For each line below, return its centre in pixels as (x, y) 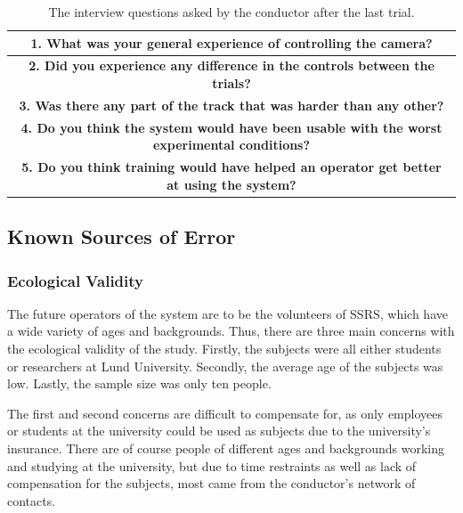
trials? (231, 83)
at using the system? (231, 184)
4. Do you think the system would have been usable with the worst (231, 127)
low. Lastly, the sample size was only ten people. (139, 383)
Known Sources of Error (122, 236)
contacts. (32, 500)
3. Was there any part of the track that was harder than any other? (231, 105)
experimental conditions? (231, 145)
